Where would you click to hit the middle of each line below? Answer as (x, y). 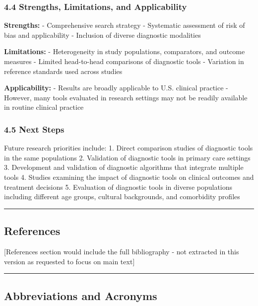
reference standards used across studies (63, 71)
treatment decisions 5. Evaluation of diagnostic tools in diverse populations (118, 187)
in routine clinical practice (44, 107)
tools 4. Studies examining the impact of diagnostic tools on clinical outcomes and (129, 177)
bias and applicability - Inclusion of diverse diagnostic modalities (102, 35)
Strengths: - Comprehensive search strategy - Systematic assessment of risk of (125, 25)
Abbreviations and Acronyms (81, 295)
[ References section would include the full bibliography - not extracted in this (122, 251)
